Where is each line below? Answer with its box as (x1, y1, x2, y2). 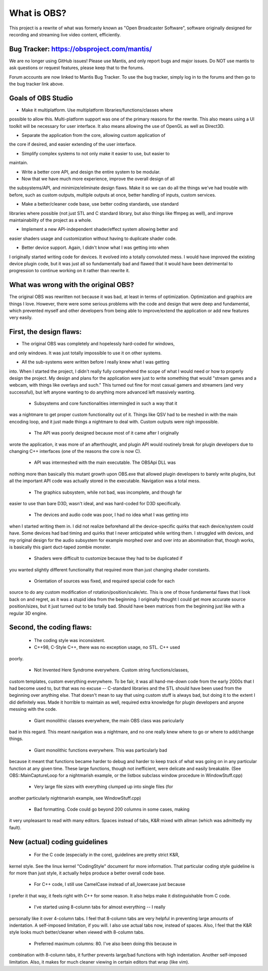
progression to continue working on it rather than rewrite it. (9, 268, 130, 274)
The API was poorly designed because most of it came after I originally (34, 430, 179, 436)
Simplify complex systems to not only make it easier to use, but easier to (21, 150, 170, 156)
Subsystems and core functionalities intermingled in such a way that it (34, 401, 178, 407)
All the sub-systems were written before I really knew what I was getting (21, 359, 170, 365)
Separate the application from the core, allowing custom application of (21, 132, 166, 138)
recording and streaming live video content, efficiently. (9, 31, 121, 37)
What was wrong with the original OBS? (9, 281, 134, 289)
